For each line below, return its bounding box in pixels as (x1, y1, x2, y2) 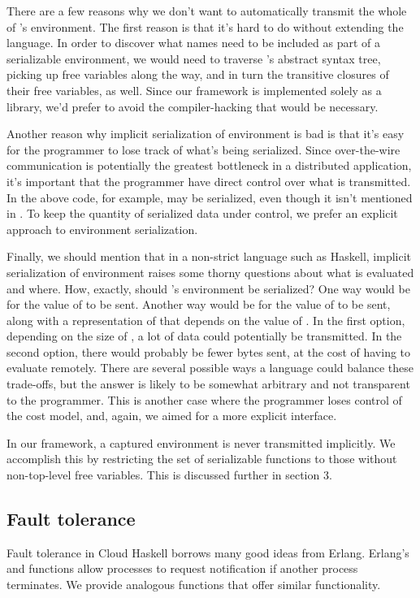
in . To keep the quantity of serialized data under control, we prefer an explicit (6, 205, 398, 222)
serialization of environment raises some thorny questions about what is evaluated (6, 263, 414, 280)
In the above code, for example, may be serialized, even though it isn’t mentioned (6, 188, 413, 206)
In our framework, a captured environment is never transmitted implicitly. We (6, 434, 396, 451)
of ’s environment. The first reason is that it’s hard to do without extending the (6, 18, 404, 35)
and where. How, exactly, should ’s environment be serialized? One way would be (6, 279, 410, 297)
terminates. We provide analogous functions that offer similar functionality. (6, 576, 381, 593)
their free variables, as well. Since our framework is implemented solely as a (6, 81, 382, 98)
